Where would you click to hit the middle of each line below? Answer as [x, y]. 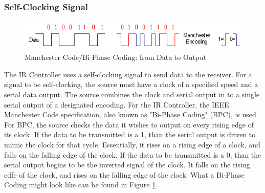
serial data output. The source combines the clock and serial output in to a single [132, 94]
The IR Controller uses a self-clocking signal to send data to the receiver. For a [128, 74]
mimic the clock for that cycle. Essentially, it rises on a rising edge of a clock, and [132, 144]
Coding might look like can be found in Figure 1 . [81, 185]
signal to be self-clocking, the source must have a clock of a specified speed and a [131, 84]
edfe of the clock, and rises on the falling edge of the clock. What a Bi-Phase [124, 174]
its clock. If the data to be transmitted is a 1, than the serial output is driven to [130, 134]
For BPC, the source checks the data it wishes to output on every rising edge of [129, 124]
